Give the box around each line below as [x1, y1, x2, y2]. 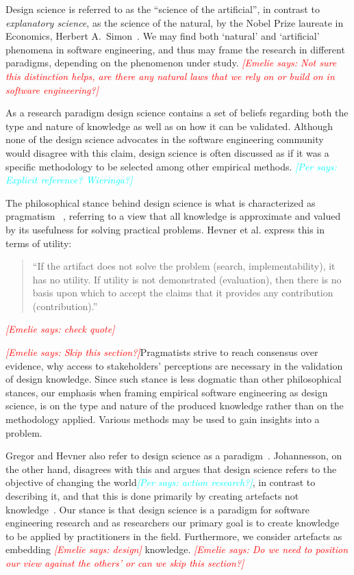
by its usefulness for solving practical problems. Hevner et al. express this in [5, 222, 325, 236]
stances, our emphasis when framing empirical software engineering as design [5, 385, 328, 399]
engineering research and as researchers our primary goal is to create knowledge [5, 515, 340, 530]
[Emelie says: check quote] [5, 322, 115, 336]
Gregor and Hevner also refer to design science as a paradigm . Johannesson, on [5, 448, 342, 463]
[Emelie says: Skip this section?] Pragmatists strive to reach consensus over [5, 345, 318, 359]
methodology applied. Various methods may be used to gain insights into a [5, 412, 320, 426]
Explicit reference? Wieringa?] [5, 172, 133, 187]
